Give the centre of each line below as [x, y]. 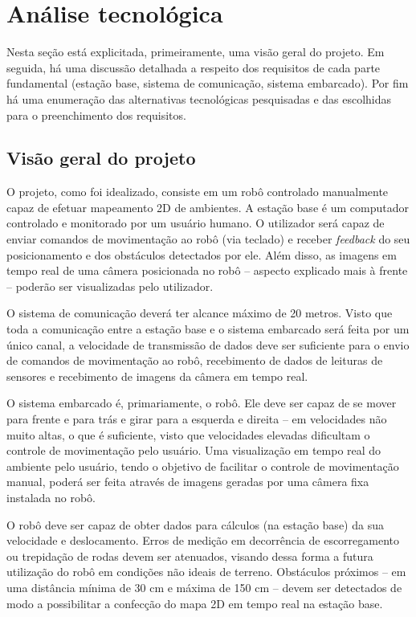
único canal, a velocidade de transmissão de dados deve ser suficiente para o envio [208, 344]
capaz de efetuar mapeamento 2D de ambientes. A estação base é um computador [208, 207]
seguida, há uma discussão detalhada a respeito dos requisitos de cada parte [194, 67]
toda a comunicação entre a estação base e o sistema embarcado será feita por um [208, 329]
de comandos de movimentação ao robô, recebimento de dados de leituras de [195, 360]
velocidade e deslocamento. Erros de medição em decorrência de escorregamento [203, 540]
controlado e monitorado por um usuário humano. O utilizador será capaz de [196, 223]
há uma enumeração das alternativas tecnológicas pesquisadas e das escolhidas [199, 98]
